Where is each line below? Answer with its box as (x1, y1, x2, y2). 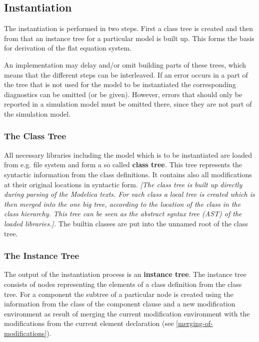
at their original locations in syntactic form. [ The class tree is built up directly (4, 179, 242, 189)
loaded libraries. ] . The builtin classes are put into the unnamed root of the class (4, 218, 248, 228)
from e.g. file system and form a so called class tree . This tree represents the (4, 159, 242, 170)
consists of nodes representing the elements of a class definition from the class (4, 278, 242, 289)
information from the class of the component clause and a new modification (4, 298, 235, 309)
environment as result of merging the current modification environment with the (4, 308, 250, 318)
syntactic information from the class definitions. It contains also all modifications (4, 169, 252, 179)
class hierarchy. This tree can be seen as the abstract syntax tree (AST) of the (4, 208, 242, 219)
